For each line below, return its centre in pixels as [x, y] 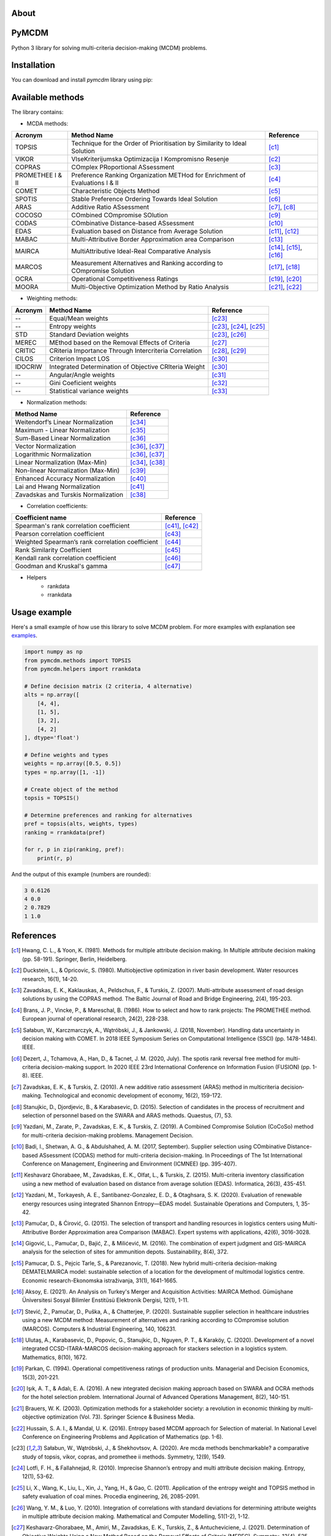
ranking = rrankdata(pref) [65, 832]
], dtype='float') [52, 738]
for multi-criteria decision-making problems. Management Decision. [108, 1135]
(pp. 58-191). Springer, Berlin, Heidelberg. [74, 959]
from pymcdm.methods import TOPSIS [78, 660]
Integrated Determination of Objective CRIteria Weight [127, 367]
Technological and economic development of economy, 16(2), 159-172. [133, 1095]
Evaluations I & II [95, 183]
